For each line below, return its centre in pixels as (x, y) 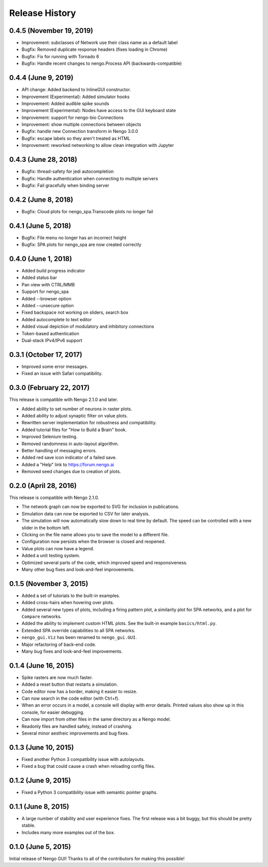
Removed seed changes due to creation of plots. (71, 472)
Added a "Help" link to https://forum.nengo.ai (68, 464)
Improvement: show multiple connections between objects (81, 124)
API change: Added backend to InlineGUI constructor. (76, 90)
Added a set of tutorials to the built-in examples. (71, 596)
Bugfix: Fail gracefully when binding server (65, 185)
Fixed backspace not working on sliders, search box (75, 312)
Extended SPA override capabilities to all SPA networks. (78, 630)
